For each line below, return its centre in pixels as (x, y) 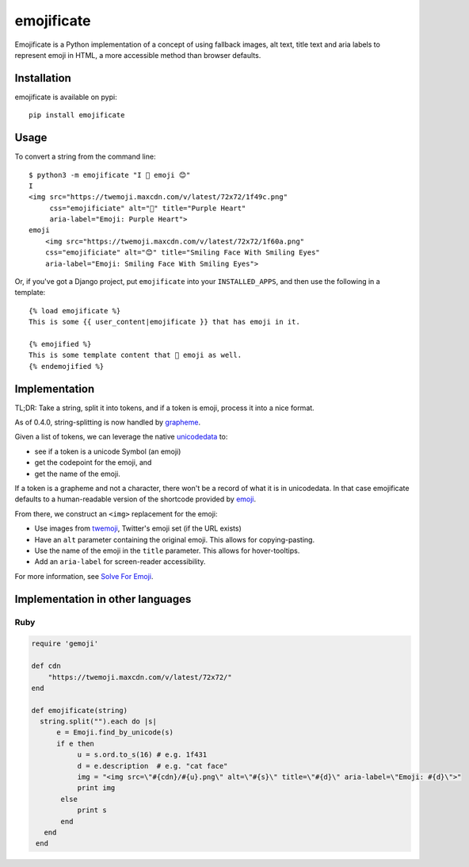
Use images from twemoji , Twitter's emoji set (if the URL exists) (138, 528)
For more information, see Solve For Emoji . (84, 576)
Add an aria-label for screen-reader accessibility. (120, 562)
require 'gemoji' (65, 644)
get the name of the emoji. (77, 474)
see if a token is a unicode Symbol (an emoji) (108, 451)
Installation (43, 78)
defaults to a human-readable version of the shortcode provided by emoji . (135, 499)
